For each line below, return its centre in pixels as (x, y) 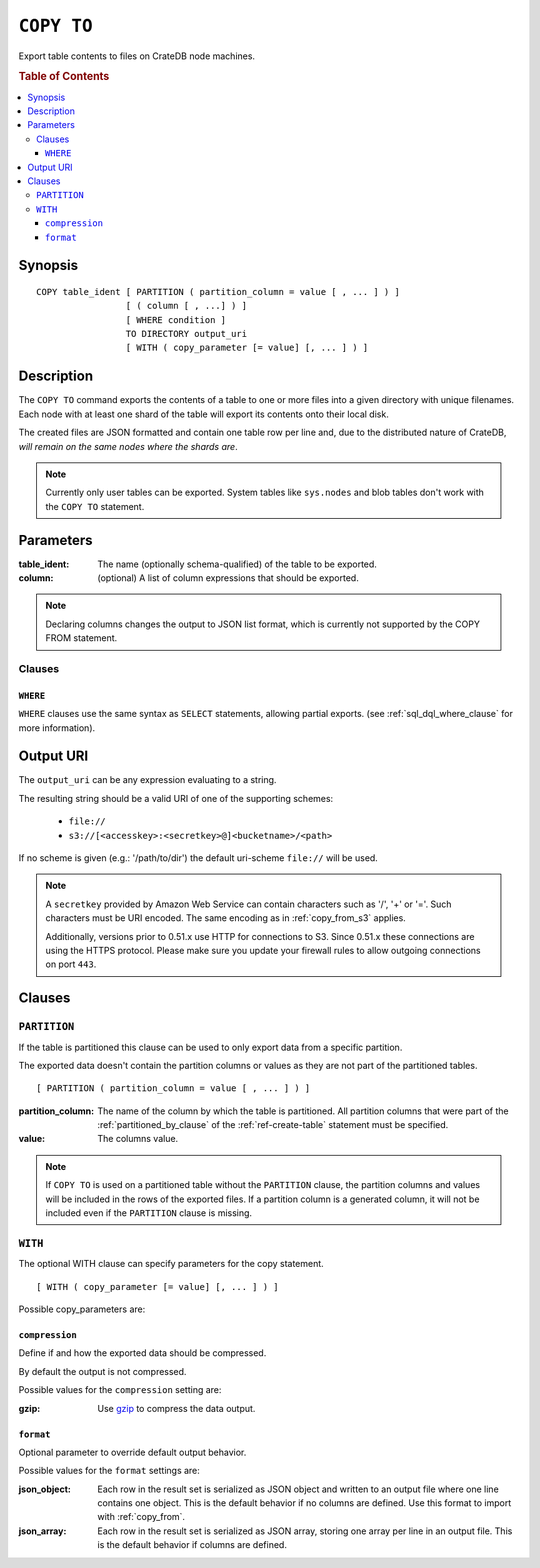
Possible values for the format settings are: (109, 1471)
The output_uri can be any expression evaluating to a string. (147, 780)
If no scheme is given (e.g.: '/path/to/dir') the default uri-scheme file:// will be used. (198, 858)
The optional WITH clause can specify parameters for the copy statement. (171, 1264)
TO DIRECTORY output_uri (186, 334)
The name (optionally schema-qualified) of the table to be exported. (237, 564)
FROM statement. (81, 638)
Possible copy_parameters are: (82, 1309)
